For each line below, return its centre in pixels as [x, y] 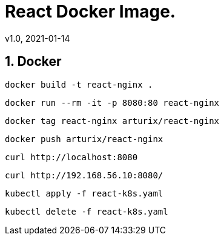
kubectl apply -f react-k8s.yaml [84, 193]
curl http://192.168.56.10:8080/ [84, 175]
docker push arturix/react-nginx [84, 139]
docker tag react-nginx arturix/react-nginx [112, 121]
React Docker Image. [91, 11]
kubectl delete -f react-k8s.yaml [87, 211]
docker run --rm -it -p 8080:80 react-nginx [112, 102]
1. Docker [33, 62]
